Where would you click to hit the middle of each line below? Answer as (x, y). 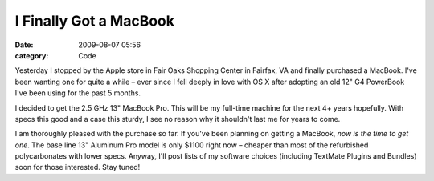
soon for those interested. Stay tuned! (78, 167)
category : (32, 55)
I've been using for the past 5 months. (78, 93)
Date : (24, 45)
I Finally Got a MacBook (95, 21)
